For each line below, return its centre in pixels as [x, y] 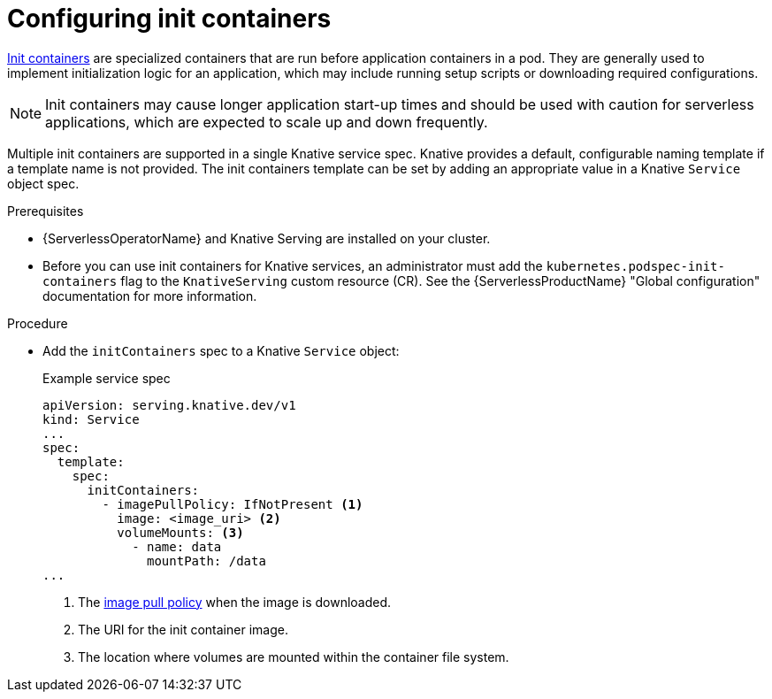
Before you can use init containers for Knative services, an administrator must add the [293, 265]
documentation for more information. [150, 296]
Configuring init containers [169, 19]
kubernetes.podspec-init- [635, 266]
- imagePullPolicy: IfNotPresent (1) [233, 504]
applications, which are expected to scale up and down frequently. [267, 122]
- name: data [177, 546]
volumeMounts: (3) [180, 532]
